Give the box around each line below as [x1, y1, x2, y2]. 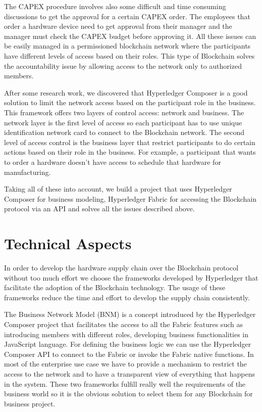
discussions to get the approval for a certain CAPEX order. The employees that [4, 11, 250, 21]
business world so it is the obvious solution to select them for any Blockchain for [4, 388, 253, 399]
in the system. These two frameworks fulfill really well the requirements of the [4, 378, 246, 389]
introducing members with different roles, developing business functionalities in [4, 329, 249, 339]
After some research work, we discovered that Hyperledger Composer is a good [4, 87, 248, 98]
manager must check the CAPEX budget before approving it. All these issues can [4, 30, 256, 41]
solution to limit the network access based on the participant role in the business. [4, 97, 256, 108]
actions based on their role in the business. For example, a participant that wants [4, 147, 256, 157]
